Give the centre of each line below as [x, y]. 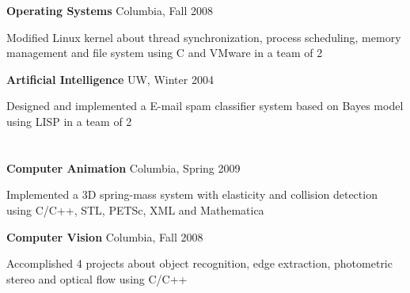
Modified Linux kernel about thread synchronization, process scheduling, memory [204, 37]
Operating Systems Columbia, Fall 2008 [110, 10]
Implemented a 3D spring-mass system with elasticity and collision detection [192, 194]
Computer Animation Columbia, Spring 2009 [123, 167]
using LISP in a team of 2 [69, 121]
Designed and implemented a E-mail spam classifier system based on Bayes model [205, 106]
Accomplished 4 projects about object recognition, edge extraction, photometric [199, 263]
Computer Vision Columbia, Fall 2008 [105, 236]
